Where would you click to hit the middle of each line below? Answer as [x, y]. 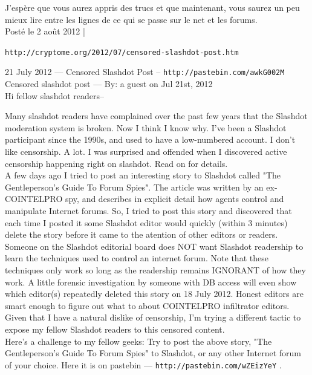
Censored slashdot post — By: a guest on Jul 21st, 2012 [109, 84]
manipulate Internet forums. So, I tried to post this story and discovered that [148, 211]
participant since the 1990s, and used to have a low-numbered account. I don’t [150, 139]
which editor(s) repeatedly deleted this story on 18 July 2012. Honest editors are [154, 294]
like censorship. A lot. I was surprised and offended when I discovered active [146, 152]
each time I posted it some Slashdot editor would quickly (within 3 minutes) [146, 222]
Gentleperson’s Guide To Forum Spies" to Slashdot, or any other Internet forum [153, 353]
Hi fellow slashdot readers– [55, 95]
